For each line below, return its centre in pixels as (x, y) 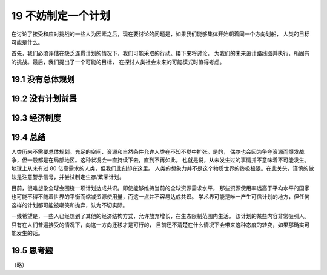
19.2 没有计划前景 (44, 98)
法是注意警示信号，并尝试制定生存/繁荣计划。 (68, 177)
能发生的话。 (27, 233)
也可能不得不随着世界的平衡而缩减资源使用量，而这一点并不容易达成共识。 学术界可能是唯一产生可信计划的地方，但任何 (160, 196)
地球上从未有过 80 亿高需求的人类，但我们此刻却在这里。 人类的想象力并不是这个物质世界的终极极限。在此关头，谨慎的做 (163, 168)
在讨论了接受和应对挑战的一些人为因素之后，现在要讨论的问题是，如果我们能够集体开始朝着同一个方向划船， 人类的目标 (160, 34)
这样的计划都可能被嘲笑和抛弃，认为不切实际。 (70, 205)
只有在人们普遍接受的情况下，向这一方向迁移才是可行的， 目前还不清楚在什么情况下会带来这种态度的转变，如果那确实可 (160, 225)
